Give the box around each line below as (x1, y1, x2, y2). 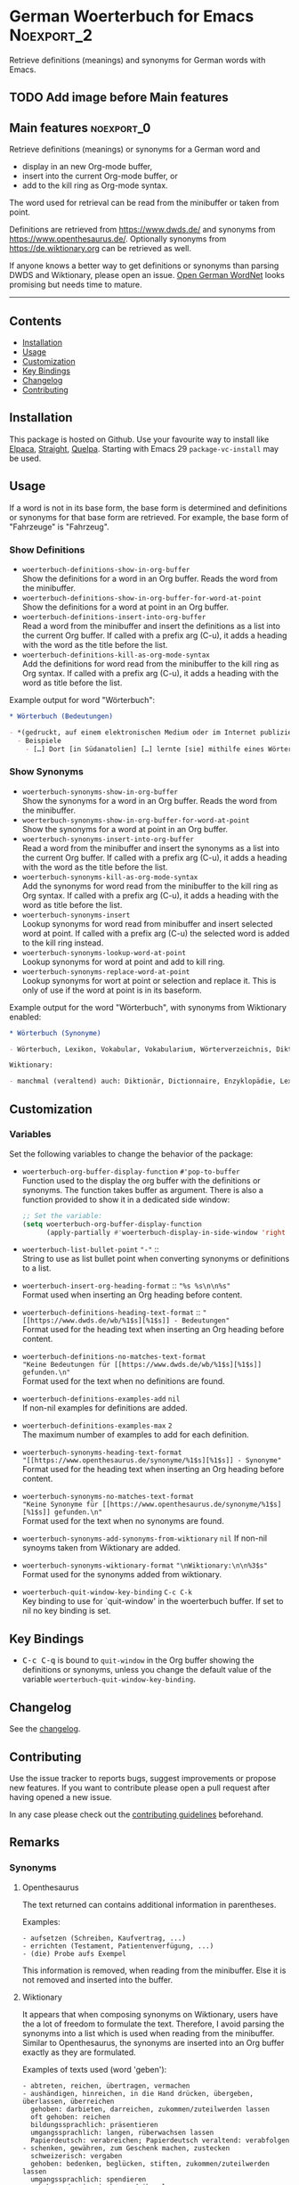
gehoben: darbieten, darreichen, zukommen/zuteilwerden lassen (30, 2105, 270, 2114)
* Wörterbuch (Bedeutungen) (9, 711, 114, 721)
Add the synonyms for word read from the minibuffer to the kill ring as (21, 880, 279, 891)
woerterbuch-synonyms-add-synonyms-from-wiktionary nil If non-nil (21, 1533, 268, 1543)
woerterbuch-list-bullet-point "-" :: (21, 1244, 159, 1255)
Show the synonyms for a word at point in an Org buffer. (21, 823, 229, 834)
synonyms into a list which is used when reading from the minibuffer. (21, 2027, 275, 2038)
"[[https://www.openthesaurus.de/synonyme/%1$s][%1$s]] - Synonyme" (21, 1456, 282, 1465)
